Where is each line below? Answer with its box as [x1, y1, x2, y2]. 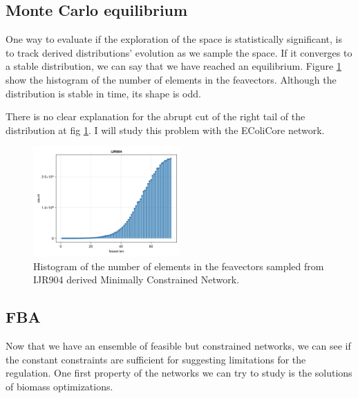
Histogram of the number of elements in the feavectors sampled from [33, 258, 324, 273]
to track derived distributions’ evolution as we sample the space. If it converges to [6, 45, 352, 59]
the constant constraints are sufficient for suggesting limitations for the [6, 352, 306, 366]
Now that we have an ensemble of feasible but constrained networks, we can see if [6, 339, 351, 353]
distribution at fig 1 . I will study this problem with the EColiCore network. [6, 122, 325, 137]
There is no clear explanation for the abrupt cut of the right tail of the [6, 109, 305, 124]
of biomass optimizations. [6, 379, 113, 393]
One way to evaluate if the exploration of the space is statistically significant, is [6, 32, 342, 46]
